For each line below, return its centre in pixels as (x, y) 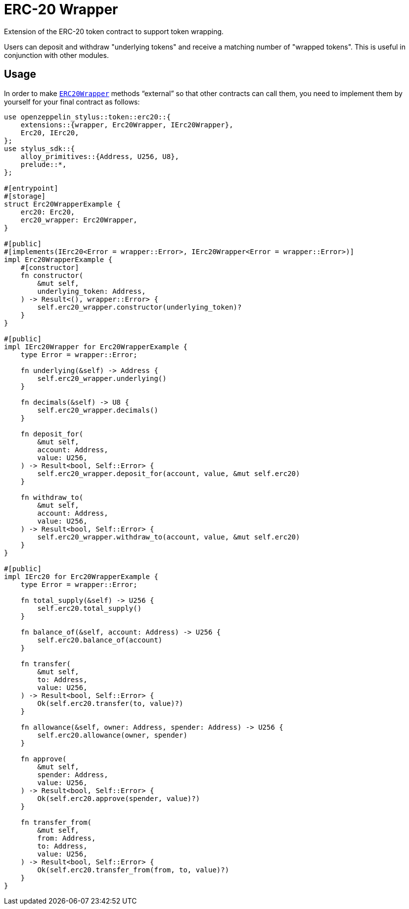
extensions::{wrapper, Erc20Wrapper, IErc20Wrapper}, (127, 125)
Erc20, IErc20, (50, 133)
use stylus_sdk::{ (40, 148)
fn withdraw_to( (52, 497)
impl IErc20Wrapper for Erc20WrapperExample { (96, 347)
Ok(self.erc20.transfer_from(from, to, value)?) (133, 870)
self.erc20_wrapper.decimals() (98, 410)
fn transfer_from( (56, 822)
